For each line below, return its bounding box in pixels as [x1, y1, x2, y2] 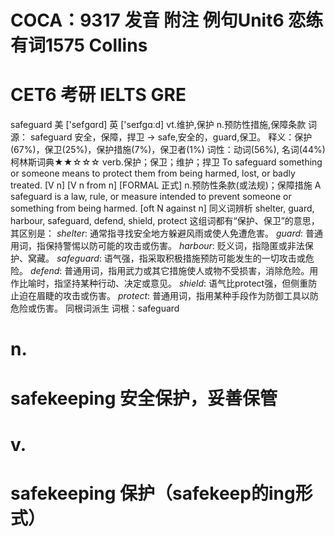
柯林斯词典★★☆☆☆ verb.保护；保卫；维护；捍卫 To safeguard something [10, 156, 323, 168]
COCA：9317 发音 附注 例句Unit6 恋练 [10, 9, 324, 32]
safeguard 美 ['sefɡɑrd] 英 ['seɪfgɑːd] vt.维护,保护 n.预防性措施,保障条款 [10, 119, 307, 131]
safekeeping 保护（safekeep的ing [10, 482, 296, 505]
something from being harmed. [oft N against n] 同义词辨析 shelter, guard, [10, 202, 315, 215]
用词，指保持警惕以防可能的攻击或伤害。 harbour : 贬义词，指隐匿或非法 [10, 240, 305, 252]
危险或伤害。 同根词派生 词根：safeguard [10, 302, 180, 315]
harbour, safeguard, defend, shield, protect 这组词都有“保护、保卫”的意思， [10, 215, 320, 227]
